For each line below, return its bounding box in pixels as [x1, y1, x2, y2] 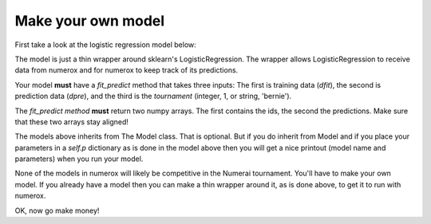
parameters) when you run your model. [14, 154, 144, 163]
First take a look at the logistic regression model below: [14, 40, 197, 49]
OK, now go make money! [14, 206, 100, 215]
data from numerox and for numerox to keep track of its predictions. [14, 65, 239, 75]
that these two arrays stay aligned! [14, 116, 129, 127]
